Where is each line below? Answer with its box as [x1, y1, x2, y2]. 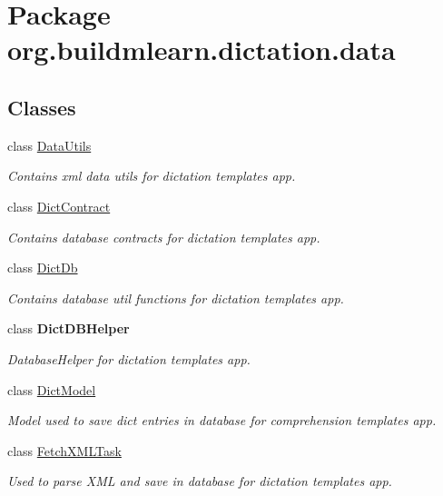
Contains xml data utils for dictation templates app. [7, 166, 296, 185]
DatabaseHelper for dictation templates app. [7, 349, 251, 368]
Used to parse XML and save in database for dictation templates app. [7, 471, 392, 491]
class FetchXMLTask [7, 441, 122, 460]
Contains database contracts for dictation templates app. [7, 227, 320, 246]
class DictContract [7, 196, 111, 215]
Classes [7, 93, 76, 121]
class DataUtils [7, 135, 92, 154]
